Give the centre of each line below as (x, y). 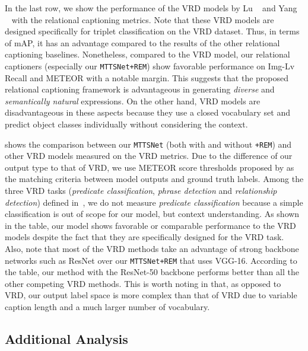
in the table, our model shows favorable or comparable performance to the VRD (150, 225)
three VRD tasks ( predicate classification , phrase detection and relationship (141, 191)
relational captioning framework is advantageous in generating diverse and (140, 89)
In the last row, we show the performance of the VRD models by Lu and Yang (151, 8)
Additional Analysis (66, 339)
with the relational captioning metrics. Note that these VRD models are (143, 19)
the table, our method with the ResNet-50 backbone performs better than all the (152, 272)
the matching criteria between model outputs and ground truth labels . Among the (154, 179)
